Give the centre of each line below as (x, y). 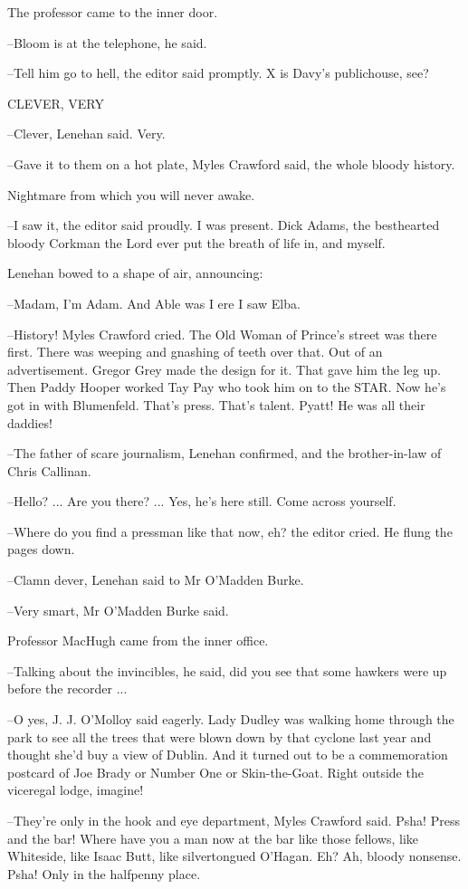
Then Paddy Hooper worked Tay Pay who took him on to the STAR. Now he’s (227, 387)
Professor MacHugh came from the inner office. (138, 640)
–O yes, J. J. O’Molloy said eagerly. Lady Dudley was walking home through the (231, 719)
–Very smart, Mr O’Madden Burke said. (118, 610)
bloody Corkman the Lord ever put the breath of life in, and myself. (196, 242)
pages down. (41, 549)
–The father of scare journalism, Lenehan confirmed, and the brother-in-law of (224, 453)
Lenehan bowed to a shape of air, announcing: (135, 273)
